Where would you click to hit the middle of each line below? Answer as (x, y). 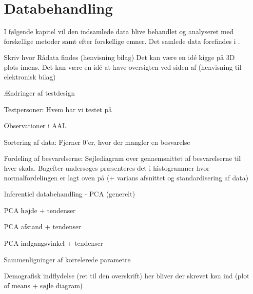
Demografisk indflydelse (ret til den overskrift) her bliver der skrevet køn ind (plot (127, 276)
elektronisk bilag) (30, 76)
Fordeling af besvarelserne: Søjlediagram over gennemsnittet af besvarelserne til (122, 158)
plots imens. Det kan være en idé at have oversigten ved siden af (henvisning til (123, 67)
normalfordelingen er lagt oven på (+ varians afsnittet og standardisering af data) (126, 177)
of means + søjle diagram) (43, 285)
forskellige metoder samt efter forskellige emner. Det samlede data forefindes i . (122, 41)
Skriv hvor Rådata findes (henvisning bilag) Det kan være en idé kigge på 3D (119, 57)
